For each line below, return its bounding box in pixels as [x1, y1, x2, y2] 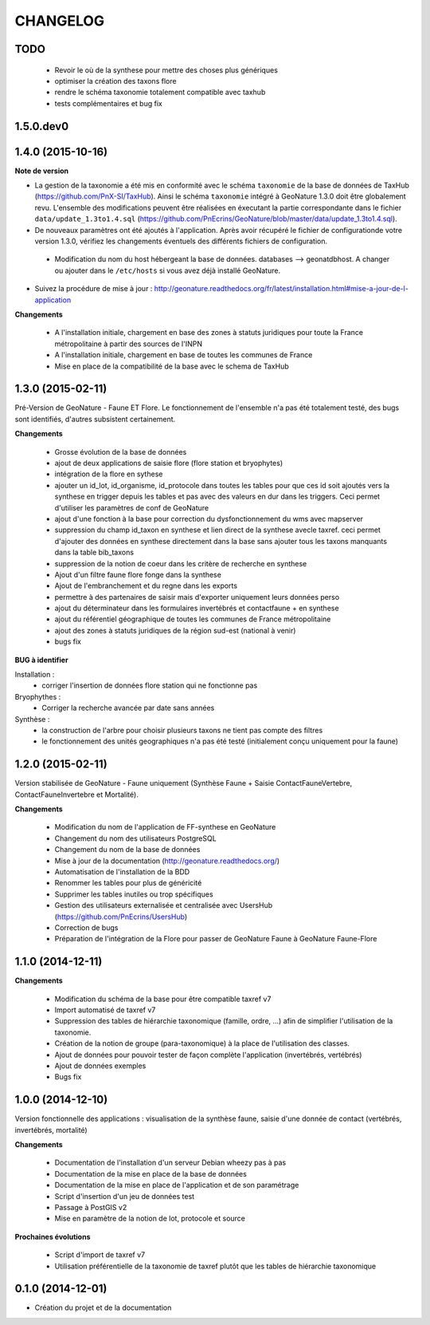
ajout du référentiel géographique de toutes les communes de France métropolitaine [54, 614, 331, 624]
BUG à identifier [14, 655, 68, 664]
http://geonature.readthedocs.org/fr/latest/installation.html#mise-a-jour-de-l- [154, 284, 409, 294]
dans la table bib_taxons [54, 547, 135, 558]
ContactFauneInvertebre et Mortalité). [14, 790, 139, 799]
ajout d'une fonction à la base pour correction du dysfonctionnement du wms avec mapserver [54, 514, 364, 523]
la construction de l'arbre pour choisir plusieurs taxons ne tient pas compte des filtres [41, 725, 323, 735]
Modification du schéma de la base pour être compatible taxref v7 [54, 994, 272, 1004]
